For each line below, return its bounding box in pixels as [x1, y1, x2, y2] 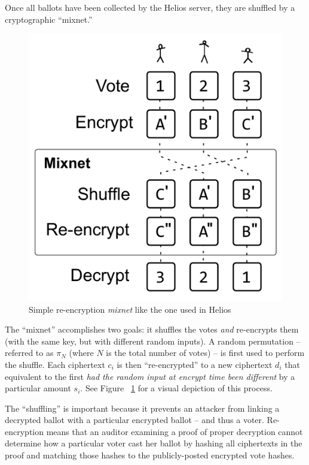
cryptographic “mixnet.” [5, 13, 93, 25]
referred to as [5, 346, 54, 359]
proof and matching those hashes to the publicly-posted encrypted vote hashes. [5, 449, 295, 461]
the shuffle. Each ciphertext [5, 358, 105, 370]
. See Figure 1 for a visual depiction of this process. [80, 382, 273, 394]
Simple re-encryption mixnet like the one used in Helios [29, 303, 231, 315]
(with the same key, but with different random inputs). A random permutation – [5, 334, 301, 347]
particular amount [5, 382, 71, 394]
